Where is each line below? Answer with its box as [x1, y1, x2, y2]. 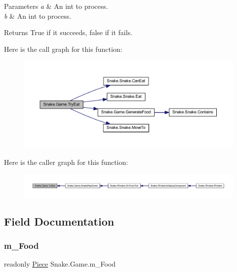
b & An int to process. [4, 10, 72, 21]
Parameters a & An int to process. [4, 1, 108, 11]
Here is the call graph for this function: [4, 43, 122, 54]
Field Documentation [4, 213, 115, 229]
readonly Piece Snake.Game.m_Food [4, 259, 116, 269]
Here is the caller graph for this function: [4, 157, 128, 167]
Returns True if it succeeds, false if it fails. [4, 27, 133, 38]
